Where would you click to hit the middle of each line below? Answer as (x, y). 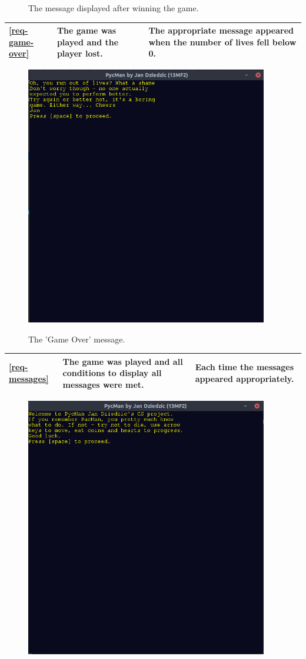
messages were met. (103, 384)
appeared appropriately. (245, 379)
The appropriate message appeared (221, 30)
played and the (88, 42)
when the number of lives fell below (222, 42)
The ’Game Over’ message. (77, 339)
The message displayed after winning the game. (114, 8)
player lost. (80, 53)
